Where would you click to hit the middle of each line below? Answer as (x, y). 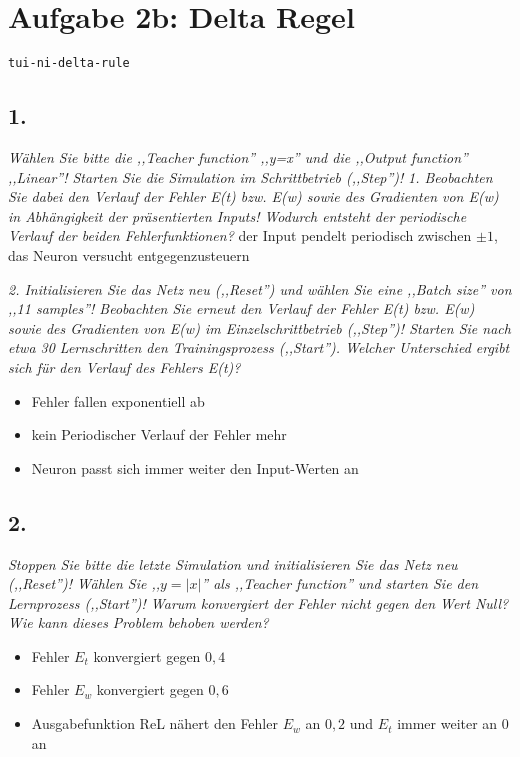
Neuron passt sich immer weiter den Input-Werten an (195, 467)
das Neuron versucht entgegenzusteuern (129, 254)
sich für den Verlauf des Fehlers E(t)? (124, 366)
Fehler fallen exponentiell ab (118, 400)
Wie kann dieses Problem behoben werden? (138, 622)
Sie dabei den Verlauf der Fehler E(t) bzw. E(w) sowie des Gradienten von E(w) (253, 196)
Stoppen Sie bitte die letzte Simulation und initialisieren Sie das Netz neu (233, 563)
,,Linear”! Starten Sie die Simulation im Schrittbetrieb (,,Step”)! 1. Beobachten (250, 176)
